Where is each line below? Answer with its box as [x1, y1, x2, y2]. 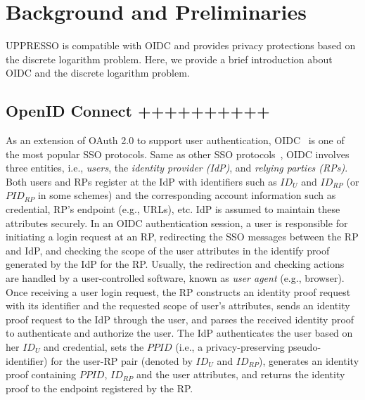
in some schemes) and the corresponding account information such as [37, 188, 336, 202]
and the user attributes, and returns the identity [136, 367, 345, 382]
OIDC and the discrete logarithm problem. [6, 65, 190, 80]
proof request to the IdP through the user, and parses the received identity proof [6, 311, 354, 326]
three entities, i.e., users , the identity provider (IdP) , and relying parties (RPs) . [6, 160, 348, 175]
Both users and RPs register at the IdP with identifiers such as [6, 174, 277, 188]
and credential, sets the [44, 340, 144, 354]
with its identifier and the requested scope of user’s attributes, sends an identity [6, 298, 350, 313]
